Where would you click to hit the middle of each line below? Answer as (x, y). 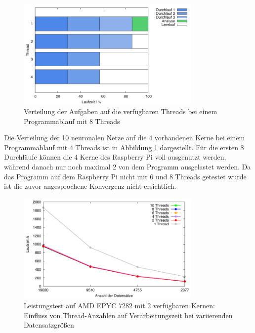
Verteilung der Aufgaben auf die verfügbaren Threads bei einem (121, 111)
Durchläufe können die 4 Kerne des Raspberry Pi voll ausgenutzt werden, (115, 157)
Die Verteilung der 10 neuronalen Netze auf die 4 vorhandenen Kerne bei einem (125, 138)
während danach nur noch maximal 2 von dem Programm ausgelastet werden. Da (127, 167)
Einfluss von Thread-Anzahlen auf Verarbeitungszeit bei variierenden (128, 315)
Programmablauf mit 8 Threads (72, 121)
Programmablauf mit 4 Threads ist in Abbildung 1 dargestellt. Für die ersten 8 (124, 147)
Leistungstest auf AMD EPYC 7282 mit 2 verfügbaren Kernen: (119, 305)
